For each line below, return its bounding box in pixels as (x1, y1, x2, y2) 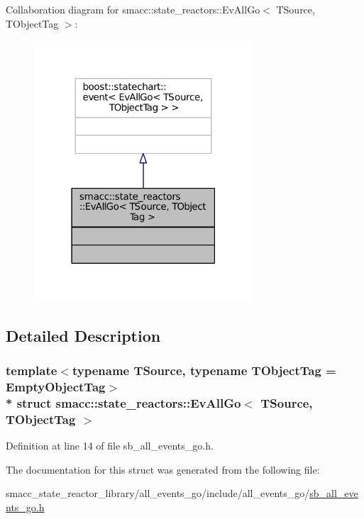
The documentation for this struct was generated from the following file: (6, 462, 320, 476)
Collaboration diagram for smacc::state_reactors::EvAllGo (6, 2, 260, 16)
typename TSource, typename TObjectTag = (72, 361, 336, 379)
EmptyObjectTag (6, 377, 106, 395)
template (6, 361, 57, 379)
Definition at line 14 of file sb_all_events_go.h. (6, 437, 214, 452)
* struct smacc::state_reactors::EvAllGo (6, 394, 241, 411)
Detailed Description (6, 324, 161, 346)
